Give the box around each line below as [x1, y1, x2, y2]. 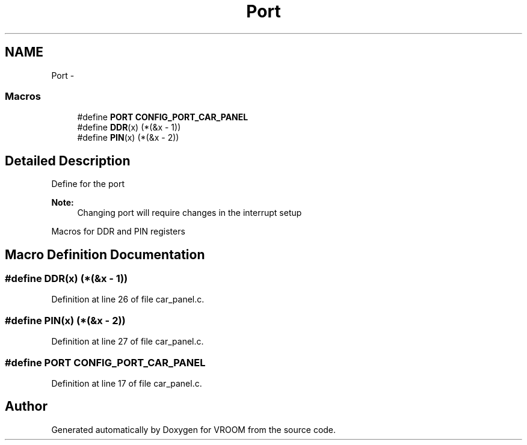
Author [5, 399, 48, 414]
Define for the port [51, 179, 125, 189]
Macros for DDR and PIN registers [51, 226, 185, 237]
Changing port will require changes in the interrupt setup [77, 207, 302, 218]
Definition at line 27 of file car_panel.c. [51, 336, 204, 347]
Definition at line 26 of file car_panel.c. [51, 294, 205, 305]
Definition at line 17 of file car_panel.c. [51, 378, 202, 388]
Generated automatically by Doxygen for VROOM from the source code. [51, 424, 336, 435]
